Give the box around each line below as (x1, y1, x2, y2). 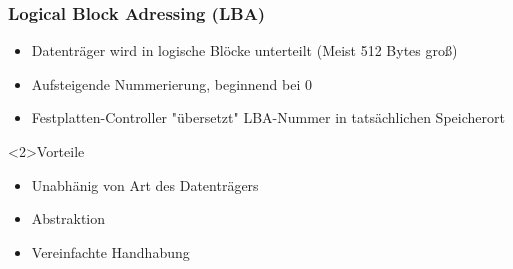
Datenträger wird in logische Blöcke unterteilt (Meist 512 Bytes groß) (31, 40, 458, 61)
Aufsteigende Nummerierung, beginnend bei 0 (31, 73, 312, 94)
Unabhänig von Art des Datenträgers (31, 174, 259, 195)
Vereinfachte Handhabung (31, 241, 190, 262)
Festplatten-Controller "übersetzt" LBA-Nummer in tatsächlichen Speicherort (31, 107, 505, 128)
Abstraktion (31, 208, 106, 229)
